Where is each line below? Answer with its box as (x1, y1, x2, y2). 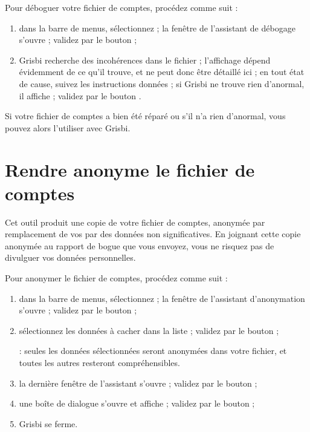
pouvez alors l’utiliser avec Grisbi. (5, 121, 131, 134)
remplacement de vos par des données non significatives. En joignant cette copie (5, 227, 301, 240)
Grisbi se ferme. (19, 417, 78, 430)
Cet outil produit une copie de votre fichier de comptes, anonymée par (5, 215, 265, 228)
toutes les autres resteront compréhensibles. (19, 356, 180, 368)
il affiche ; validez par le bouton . (19, 89, 141, 102)
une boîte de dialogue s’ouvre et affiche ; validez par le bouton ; (19, 397, 255, 410)
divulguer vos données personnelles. (5, 251, 136, 264)
